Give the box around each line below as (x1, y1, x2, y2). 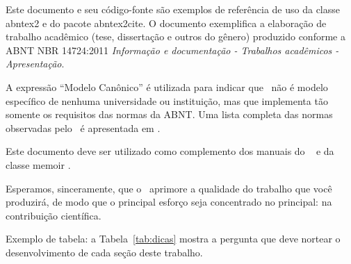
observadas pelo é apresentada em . (6, 120, 161, 135)
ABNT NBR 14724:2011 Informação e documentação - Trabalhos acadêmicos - (6, 42, 339, 57)
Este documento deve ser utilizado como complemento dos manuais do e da (6, 144, 334, 158)
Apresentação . (6, 56, 65, 71)
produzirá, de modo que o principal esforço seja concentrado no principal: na (6, 195, 332, 209)
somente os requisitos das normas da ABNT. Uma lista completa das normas (6, 107, 333, 122)
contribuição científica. (6, 208, 101, 222)
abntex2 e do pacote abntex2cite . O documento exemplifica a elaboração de (6, 15, 327, 30)
